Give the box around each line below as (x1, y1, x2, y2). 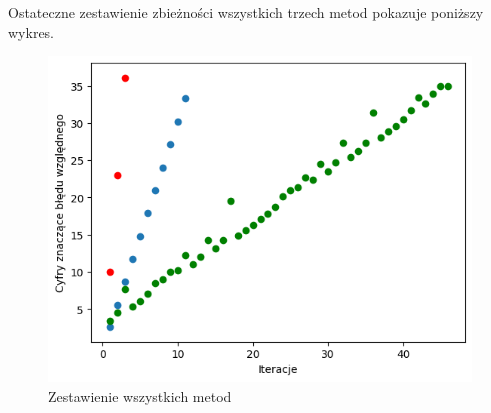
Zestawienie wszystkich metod (48, 385, 232, 406)
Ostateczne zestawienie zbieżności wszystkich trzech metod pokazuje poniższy (8, 2, 484, 22)
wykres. (8, 21, 55, 42)
